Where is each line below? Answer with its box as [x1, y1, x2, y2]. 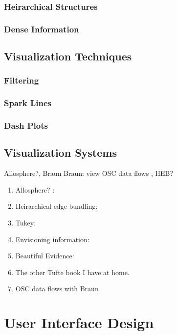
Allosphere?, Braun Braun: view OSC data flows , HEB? [4, 168, 173, 178]
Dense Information [4, 23, 79, 35]
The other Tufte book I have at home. [15, 267, 130, 277]
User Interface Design [4, 312, 154, 333]
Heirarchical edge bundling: [15, 201, 98, 211]
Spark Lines [4, 97, 52, 109]
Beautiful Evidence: [15, 251, 74, 261]
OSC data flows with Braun [15, 283, 99, 294]
